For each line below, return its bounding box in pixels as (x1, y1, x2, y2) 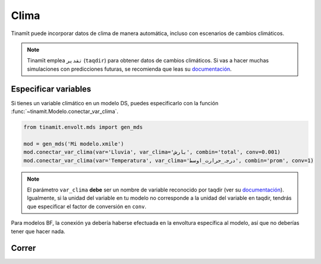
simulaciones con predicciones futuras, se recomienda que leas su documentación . (27, 65, 232, 73)
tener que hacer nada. (11, 228, 65, 235)
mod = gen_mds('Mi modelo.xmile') (23, 140, 124, 147)
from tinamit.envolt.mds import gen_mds (23, 124, 143, 130)
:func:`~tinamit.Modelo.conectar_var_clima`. (11, 108, 119, 115)
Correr (11, 243, 36, 253)
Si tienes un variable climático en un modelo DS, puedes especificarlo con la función (11, 99, 219, 106)
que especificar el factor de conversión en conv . (27, 203, 147, 210)
